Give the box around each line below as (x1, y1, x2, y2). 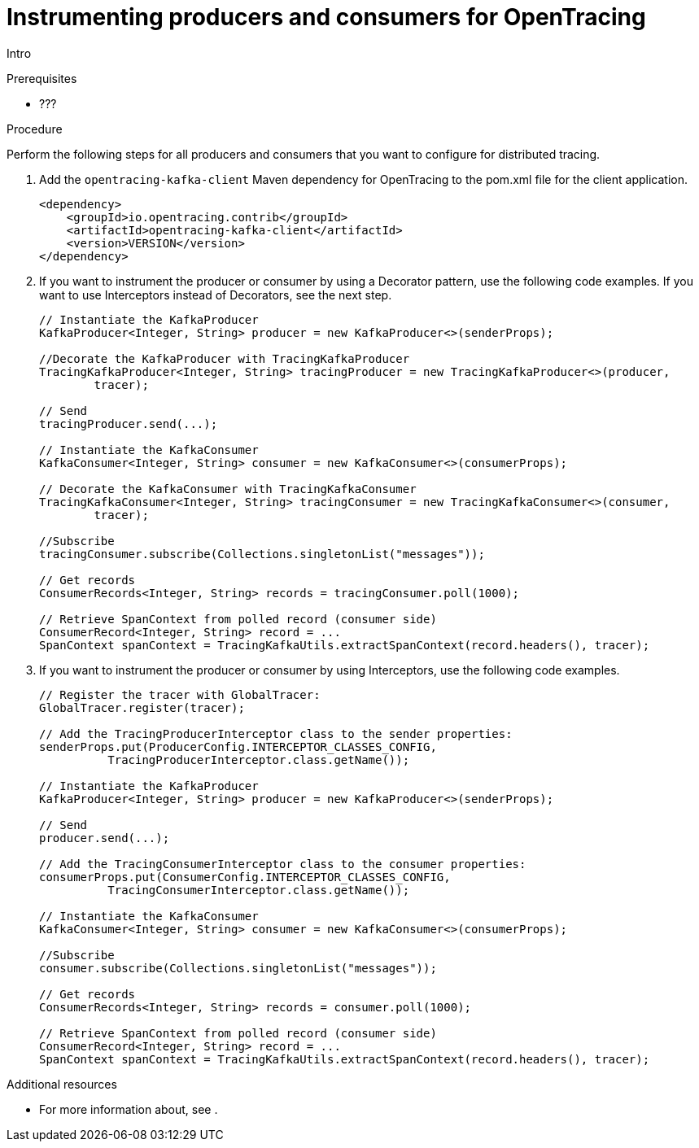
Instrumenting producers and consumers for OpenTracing (7, 3, 646, 31)
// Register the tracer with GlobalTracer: (39, 687, 321, 701)
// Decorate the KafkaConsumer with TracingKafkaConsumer (39, 482, 417, 495)
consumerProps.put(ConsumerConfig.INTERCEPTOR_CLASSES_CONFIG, (39, 870, 451, 884)
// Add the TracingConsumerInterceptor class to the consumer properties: (39, 857, 526, 871)
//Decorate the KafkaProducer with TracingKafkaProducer (39, 351, 410, 365)
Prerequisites (7, 71, 77, 85)
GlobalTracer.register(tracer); (39, 701, 245, 714)
